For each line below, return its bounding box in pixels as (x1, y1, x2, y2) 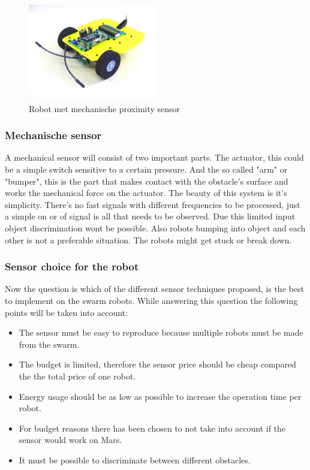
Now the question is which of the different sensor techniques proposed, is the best (5, 282, 304, 295)
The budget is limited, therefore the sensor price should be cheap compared (19, 358, 296, 370)
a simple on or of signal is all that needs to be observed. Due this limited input (5, 210, 296, 222)
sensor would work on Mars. (19, 433, 122, 446)
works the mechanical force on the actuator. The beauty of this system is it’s (5, 186, 287, 199)
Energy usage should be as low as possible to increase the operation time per (19, 390, 302, 402)
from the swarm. (19, 338, 80, 350)
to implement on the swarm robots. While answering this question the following (5, 294, 298, 306)
